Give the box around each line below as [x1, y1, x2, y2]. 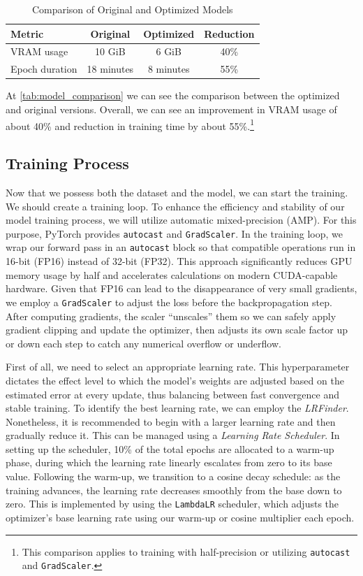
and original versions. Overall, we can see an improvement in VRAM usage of [6, 101, 337, 116]
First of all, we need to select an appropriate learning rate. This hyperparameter [6, 359, 350, 374]
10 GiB [95, 44, 126, 59]
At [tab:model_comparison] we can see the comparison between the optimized [6, 88, 340, 103]
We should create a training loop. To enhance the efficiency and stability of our [6, 199, 345, 213]
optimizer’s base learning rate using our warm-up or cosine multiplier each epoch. [6, 510, 355, 524]
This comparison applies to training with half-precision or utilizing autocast [22, 544, 350, 559]
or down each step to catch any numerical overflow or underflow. [6, 336, 281, 350]
